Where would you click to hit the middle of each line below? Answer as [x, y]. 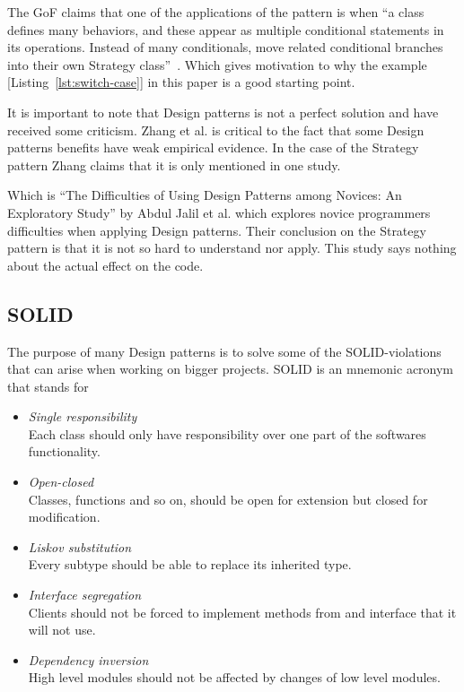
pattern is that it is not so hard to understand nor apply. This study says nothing [232, 248]
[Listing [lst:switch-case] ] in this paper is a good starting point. [181, 82]
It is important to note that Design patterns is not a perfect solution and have [223, 112]
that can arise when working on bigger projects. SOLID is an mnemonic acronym [231, 369]
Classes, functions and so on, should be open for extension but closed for [228, 499]
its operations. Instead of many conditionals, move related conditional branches [225, 47]
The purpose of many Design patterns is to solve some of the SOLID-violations [224, 351]
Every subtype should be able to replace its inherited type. [190, 564]
